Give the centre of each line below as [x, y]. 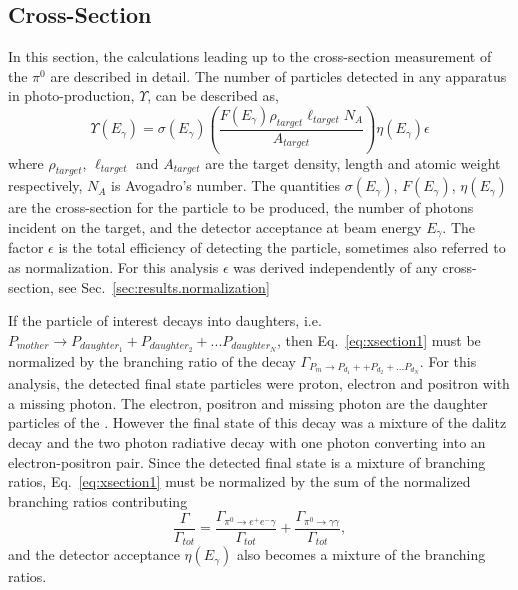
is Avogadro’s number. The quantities [226, 185]
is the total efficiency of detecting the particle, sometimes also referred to [282, 247]
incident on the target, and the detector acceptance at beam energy [215, 226]
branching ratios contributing [98, 500]
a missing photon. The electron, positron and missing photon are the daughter [248, 402]
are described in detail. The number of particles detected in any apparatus [278, 75]
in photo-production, [71, 95]
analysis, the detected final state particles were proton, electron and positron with [259, 383]
